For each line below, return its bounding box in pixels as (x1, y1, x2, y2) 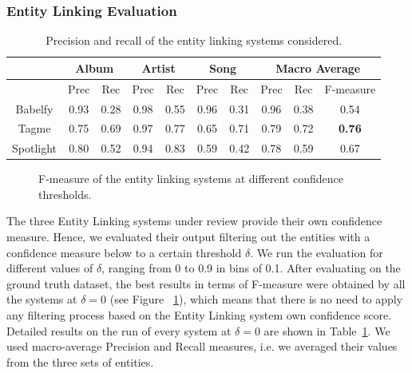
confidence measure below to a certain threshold (6, 244, 242, 260)
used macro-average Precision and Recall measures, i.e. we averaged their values (6, 338, 398, 355)
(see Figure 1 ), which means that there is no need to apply (109, 291, 403, 308)
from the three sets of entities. (6, 353, 154, 370)
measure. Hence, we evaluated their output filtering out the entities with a (6, 228, 370, 245)
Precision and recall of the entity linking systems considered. (46, 32, 343, 49)
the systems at (6, 291, 77, 308)
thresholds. (38, 185, 92, 202)
